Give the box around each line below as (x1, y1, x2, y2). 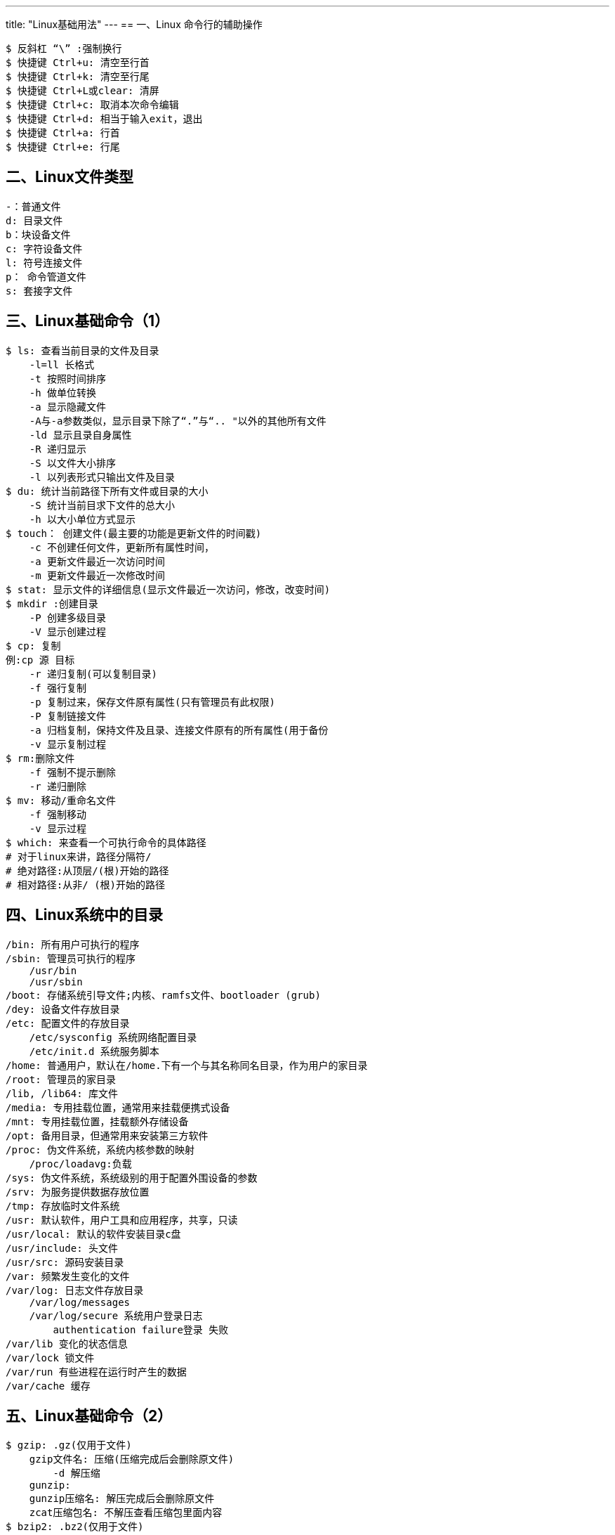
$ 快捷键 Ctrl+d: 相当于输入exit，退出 (6, 113, 203, 124)
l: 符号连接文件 (6, 257, 83, 268)
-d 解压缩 (53, 1468, 100, 1479)
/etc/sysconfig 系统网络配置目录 (29, 1031, 197, 1043)
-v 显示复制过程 (29, 738, 107, 750)
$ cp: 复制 (6, 640, 61, 652)
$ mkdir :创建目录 (6, 597, 98, 609)
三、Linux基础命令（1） (6, 312, 169, 330)
